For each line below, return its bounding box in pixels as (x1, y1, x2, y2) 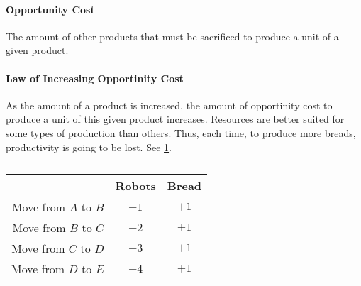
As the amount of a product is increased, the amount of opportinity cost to (6, 97, 333, 112)
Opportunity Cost (6, 1, 95, 16)
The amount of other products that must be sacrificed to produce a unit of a (6, 28, 339, 43)
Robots (115, 177, 156, 194)
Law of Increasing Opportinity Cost (6, 70, 184, 85)
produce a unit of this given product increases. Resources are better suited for (6, 111, 345, 126)
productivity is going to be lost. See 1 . (6, 139, 172, 154)
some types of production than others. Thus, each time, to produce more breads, (6, 125, 356, 140)
